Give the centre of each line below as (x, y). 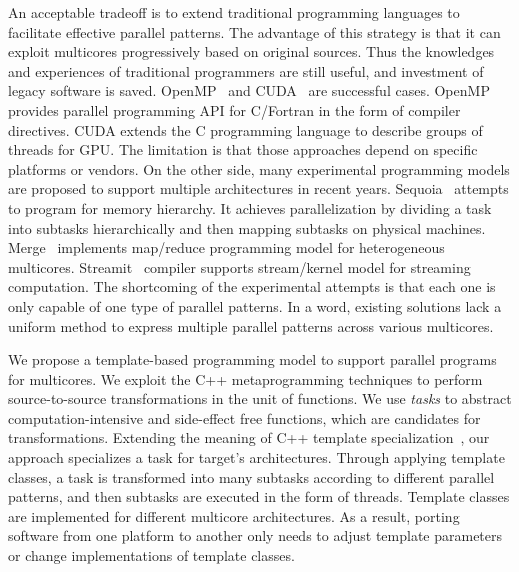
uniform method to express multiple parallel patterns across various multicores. (251, 325)
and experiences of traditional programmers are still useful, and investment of (246, 70)
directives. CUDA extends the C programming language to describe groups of (245, 129)
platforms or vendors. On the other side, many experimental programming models (259, 168)
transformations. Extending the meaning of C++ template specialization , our (249, 437)
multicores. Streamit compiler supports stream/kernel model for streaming (239, 266)
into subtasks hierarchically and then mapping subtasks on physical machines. (247, 227)
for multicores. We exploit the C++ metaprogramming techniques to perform (245, 378)
